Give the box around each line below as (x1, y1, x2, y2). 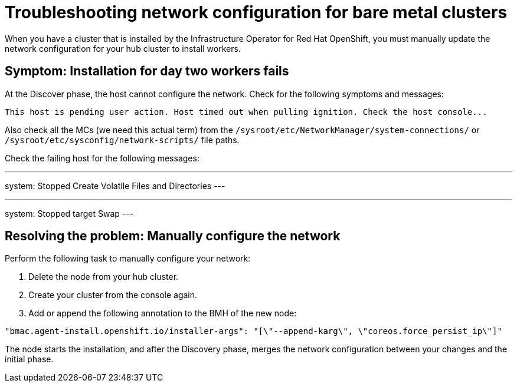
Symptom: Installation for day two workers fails (5, 64, 289, 79)
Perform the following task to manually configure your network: (5, 253, 251, 264)
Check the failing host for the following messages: (5, 153, 199, 163)
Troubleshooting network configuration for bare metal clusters (5, 2, 508, 22)
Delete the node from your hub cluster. (28, 272, 179, 282)
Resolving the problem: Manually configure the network (5, 229, 341, 244)
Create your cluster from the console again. (28, 290, 198, 300)
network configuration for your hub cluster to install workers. (5, 43, 241, 54)
